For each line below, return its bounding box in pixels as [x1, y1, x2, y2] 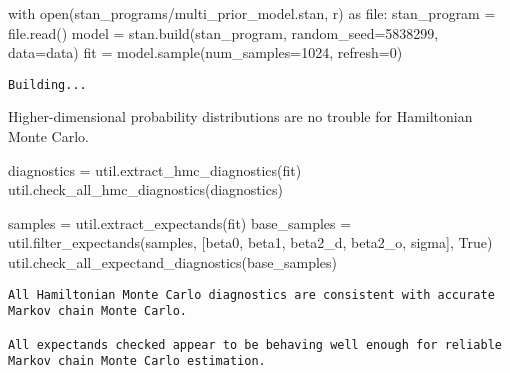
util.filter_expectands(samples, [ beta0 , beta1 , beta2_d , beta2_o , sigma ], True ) [8, 232, 493, 253]
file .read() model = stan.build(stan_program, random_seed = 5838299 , [8, 22, 439, 43]
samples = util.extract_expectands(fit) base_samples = [8, 212, 352, 233]
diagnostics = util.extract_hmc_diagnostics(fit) [8, 159, 302, 180]
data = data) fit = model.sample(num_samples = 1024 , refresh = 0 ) [8, 42, 403, 63]
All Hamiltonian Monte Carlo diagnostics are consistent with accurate [8, 287, 495, 302]
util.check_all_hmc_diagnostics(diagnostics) [8, 179, 283, 200]
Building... [8, 77, 87, 92]
